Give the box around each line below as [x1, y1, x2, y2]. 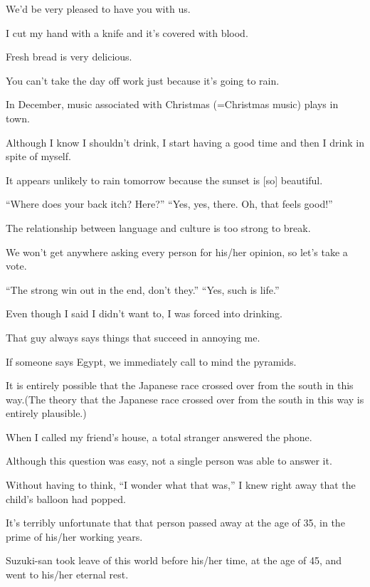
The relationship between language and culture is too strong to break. [6, 220, 311, 235]
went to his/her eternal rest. [6, 567, 129, 582]
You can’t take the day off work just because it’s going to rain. [6, 73, 280, 88]
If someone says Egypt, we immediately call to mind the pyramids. [6, 354, 297, 369]
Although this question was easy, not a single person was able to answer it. [6, 453, 332, 468]
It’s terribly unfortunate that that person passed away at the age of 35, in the [6, 515, 345, 530]
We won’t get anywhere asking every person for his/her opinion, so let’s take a [6, 244, 348, 259]
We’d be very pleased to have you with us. [6, 1, 191, 16]
